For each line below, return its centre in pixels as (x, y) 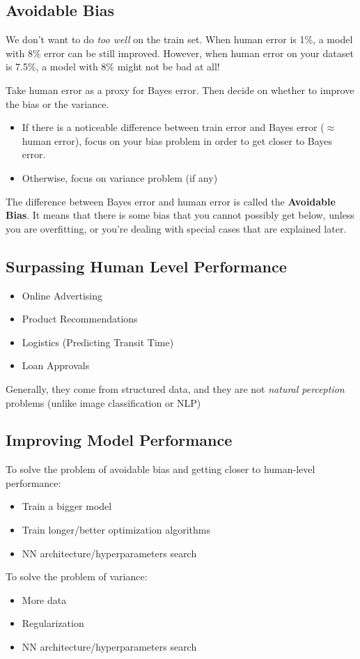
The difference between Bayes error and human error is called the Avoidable (171, 201)
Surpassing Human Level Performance (146, 266)
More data (44, 599)
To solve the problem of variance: (77, 576)
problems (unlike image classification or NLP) (103, 402)
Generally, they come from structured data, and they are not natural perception (175, 388)
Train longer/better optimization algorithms (116, 530)
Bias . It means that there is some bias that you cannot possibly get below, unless (180, 215)
